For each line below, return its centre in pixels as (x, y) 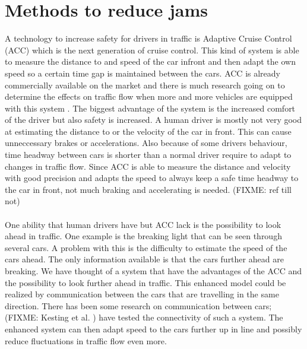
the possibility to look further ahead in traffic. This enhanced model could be (145, 282)
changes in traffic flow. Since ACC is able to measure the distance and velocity (148, 166)
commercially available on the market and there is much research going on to (145, 85)
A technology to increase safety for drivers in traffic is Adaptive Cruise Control (148, 38)
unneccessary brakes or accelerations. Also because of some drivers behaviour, (146, 143)
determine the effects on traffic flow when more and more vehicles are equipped (149, 96)
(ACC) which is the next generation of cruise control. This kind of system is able (152, 50)
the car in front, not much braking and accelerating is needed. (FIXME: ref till (148, 189)
